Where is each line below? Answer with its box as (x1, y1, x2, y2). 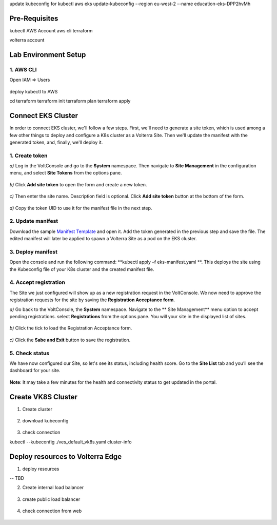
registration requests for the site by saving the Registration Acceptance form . (9, 297, 175, 303)
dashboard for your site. (9, 367, 61, 374)
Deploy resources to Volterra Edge (9, 452, 122, 461)
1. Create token (9, 152, 48, 159)
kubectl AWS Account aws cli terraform (9, 27, 93, 33)
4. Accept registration (9, 279, 65, 286)
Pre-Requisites (9, 14, 58, 23)
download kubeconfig (22, 418, 69, 423)
